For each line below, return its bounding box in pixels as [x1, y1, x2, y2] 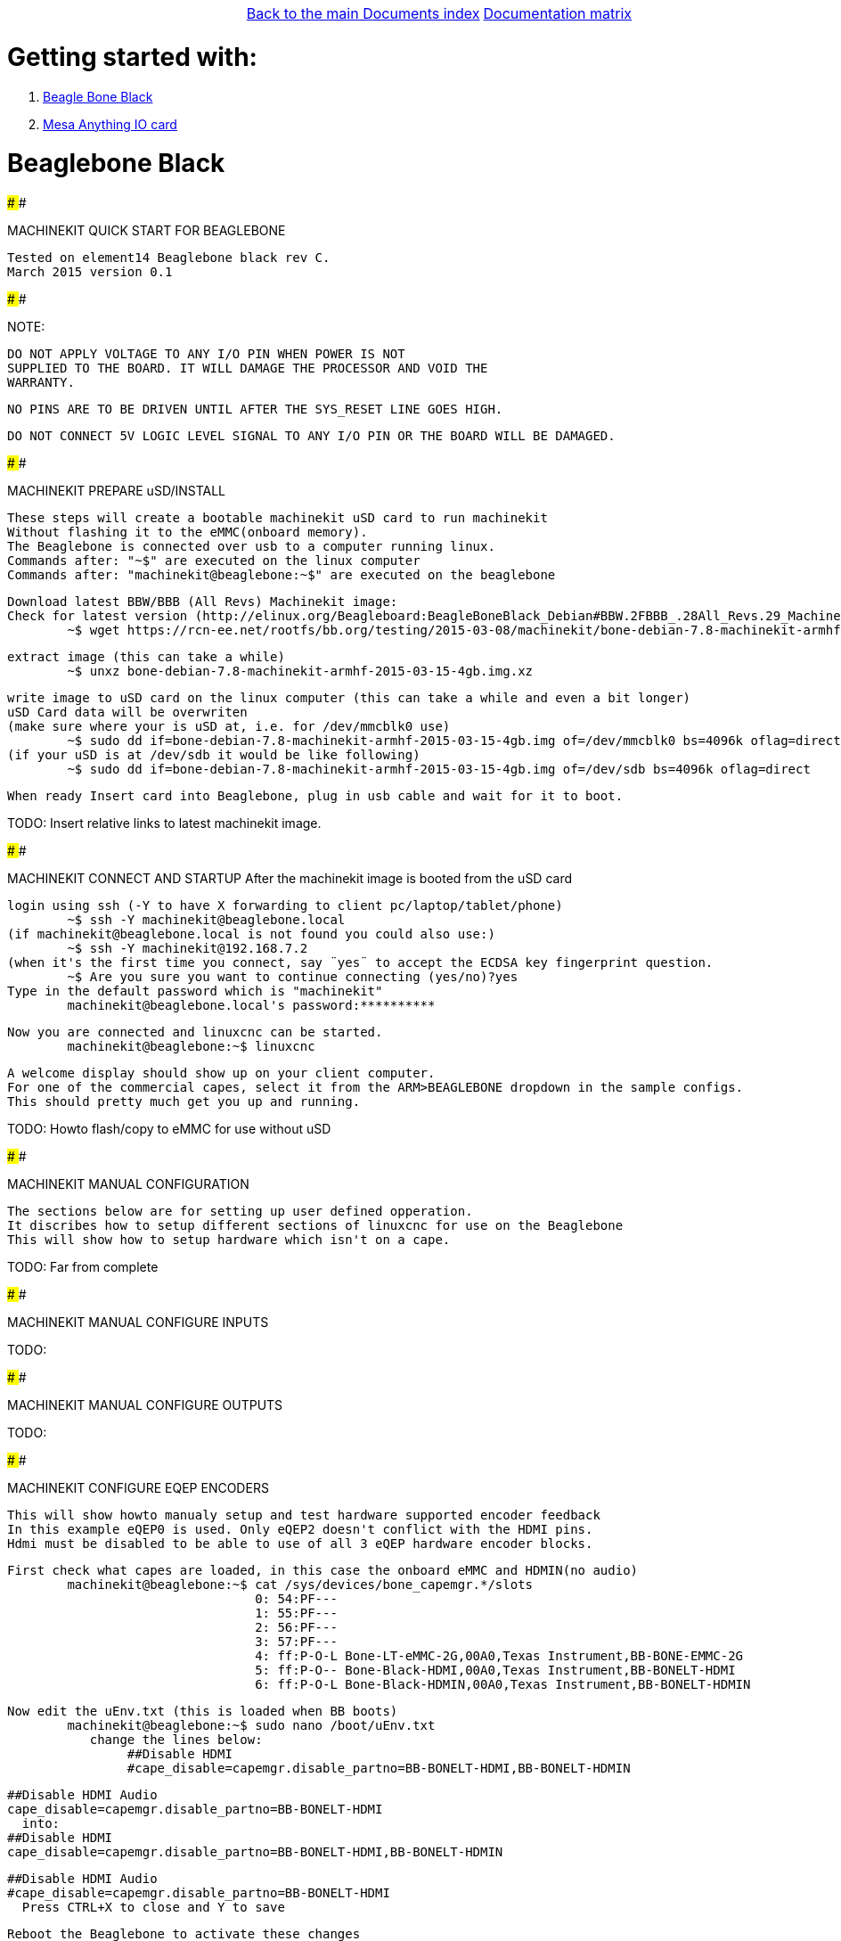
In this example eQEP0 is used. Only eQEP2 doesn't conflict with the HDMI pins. [7, 1522, 593, 1536]
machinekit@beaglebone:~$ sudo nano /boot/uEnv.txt [67, 1718, 436, 1732]
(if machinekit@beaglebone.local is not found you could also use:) [7, 927, 495, 941]
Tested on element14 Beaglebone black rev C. [7, 250, 331, 265]
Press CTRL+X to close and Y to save [21, 1900, 285, 1914]
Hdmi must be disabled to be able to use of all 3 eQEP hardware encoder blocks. [7, 1536, 593, 1551]
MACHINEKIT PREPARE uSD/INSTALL [7, 483, 226, 498]
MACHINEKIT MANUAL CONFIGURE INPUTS [7, 1314, 269, 1330]
